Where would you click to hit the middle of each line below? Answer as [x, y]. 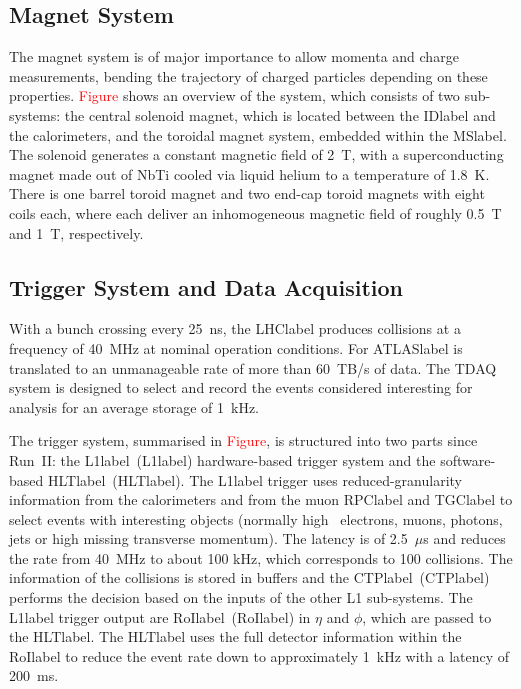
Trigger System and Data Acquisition [206, 286]
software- [468, 459]
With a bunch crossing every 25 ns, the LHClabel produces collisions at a [235, 328]
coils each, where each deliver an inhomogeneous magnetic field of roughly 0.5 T [255, 212]
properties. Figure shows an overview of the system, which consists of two [234, 95]
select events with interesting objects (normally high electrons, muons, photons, [256, 518]
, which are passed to [427, 616]
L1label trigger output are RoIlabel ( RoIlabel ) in [160, 616]
